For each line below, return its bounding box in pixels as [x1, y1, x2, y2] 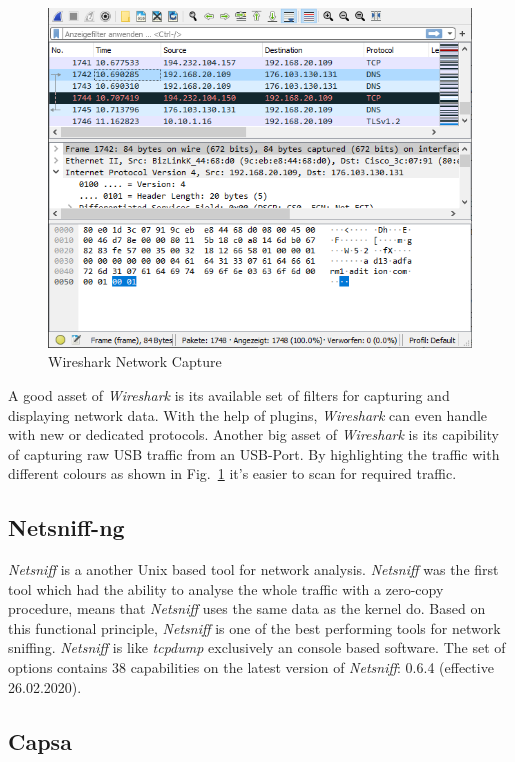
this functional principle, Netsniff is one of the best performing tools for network [8, 617, 501, 638]
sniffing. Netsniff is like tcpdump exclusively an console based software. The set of [8, 637, 506, 658]
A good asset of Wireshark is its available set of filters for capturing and [8, 384, 450, 405]
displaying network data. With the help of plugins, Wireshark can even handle [8, 404, 488, 425]
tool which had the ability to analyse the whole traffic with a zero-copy [8, 578, 444, 599]
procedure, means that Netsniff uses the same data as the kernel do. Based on [8, 598, 486, 619]
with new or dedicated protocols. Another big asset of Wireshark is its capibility [8, 424, 499, 445]
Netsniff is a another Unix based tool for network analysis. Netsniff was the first [8, 559, 499, 580]
